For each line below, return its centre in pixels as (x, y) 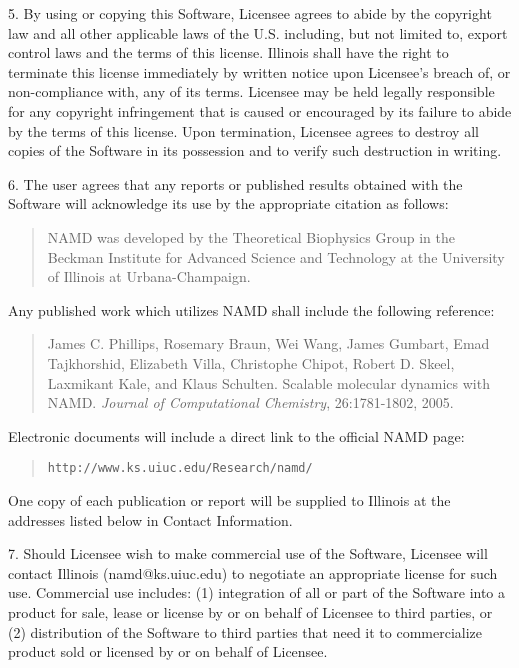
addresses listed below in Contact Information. (150, 519)
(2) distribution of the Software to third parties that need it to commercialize (245, 631)
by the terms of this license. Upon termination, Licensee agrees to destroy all (243, 130)
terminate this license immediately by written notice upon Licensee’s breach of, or (259, 71)
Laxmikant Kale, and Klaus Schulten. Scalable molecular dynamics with (268, 382)
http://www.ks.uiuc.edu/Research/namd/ (180, 468)
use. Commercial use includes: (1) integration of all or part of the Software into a (257, 592)
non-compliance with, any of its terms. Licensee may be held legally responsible (251, 91)
